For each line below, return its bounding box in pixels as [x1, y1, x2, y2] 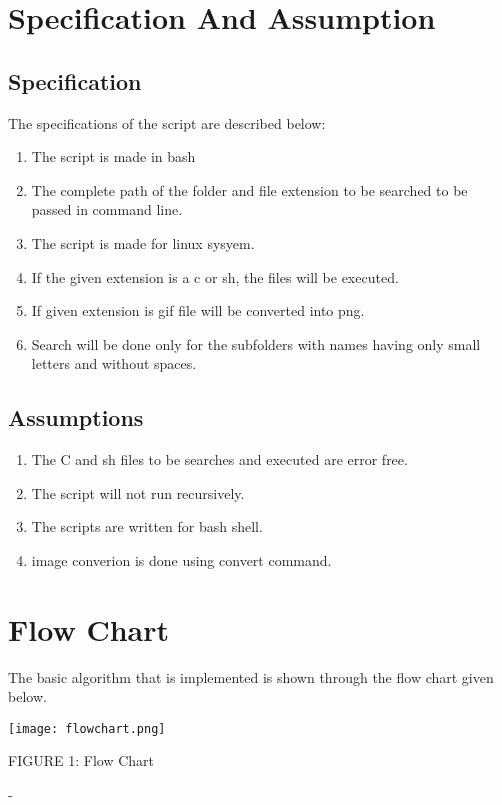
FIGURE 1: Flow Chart [8, 750, 154, 771]
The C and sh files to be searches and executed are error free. [31, 449, 408, 470]
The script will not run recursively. [31, 482, 245, 503]
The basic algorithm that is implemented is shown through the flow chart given [8, 666, 494, 687]
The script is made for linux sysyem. [31, 232, 255, 253]
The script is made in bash [31, 146, 196, 167]
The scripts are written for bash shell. [31, 516, 263, 537]
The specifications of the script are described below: [8, 112, 326, 133]
